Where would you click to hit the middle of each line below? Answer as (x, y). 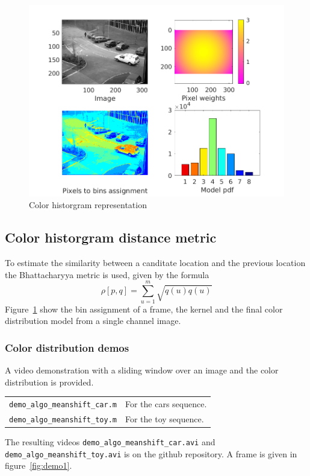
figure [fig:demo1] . (39, 465)
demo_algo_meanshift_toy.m (63, 420)
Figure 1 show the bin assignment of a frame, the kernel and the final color (144, 309)
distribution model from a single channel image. (93, 321)
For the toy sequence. (164, 418)
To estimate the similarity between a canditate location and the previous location (155, 263)
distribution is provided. (49, 382)
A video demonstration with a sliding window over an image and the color (142, 370)
